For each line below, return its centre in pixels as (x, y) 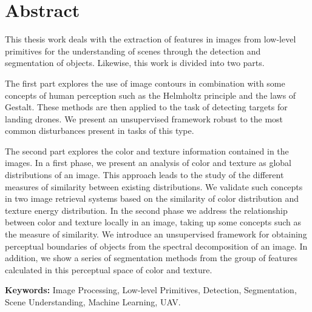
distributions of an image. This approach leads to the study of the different (144, 175)
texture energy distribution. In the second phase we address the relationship (146, 210)
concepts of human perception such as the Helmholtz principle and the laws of (151, 95)
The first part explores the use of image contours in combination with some (145, 83)
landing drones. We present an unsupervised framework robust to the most (144, 118)
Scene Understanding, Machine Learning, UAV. (93, 302)
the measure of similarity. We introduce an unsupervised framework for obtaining (156, 234)
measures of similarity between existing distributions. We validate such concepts (154, 186)
